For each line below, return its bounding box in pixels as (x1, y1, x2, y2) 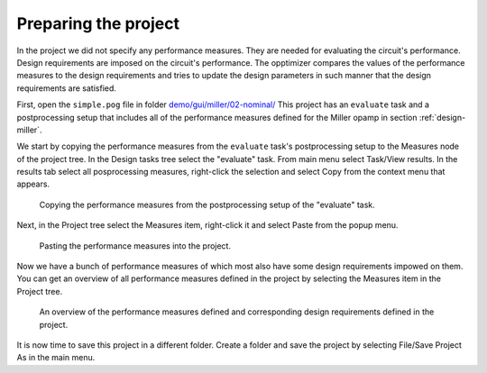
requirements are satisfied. (16, 82, 117, 94)
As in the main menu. (16, 352, 96, 363)
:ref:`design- (418, 112, 466, 123)
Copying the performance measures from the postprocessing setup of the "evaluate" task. (39, 199, 376, 210)
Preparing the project (16, 14, 180, 33)
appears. (16, 178, 50, 189)
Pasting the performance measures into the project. (39, 240, 232, 251)
